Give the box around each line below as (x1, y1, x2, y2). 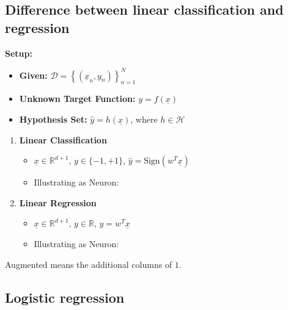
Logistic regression (5, 287, 125, 306)
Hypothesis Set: (19, 113, 87, 126)
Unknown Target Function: (19, 92, 136, 105)
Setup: (5, 46, 32, 59)
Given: (19, 68, 48, 81)
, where (130, 113, 158, 126)
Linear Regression (19, 196, 97, 209)
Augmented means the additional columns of (5, 258, 172, 270)
